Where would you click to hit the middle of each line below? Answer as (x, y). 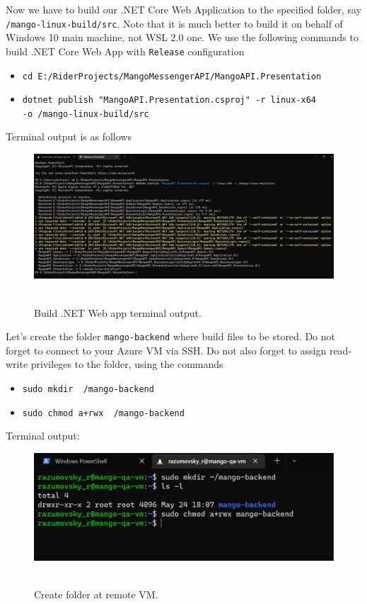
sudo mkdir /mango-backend (88, 390)
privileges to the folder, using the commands (127, 364)
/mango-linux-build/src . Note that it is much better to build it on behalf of (174, 23)
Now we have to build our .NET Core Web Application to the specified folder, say (183, 9)
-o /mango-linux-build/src (86, 114)
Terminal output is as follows (69, 136)
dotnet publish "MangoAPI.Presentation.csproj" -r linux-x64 (169, 100)
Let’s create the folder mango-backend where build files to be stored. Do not (171, 336)
